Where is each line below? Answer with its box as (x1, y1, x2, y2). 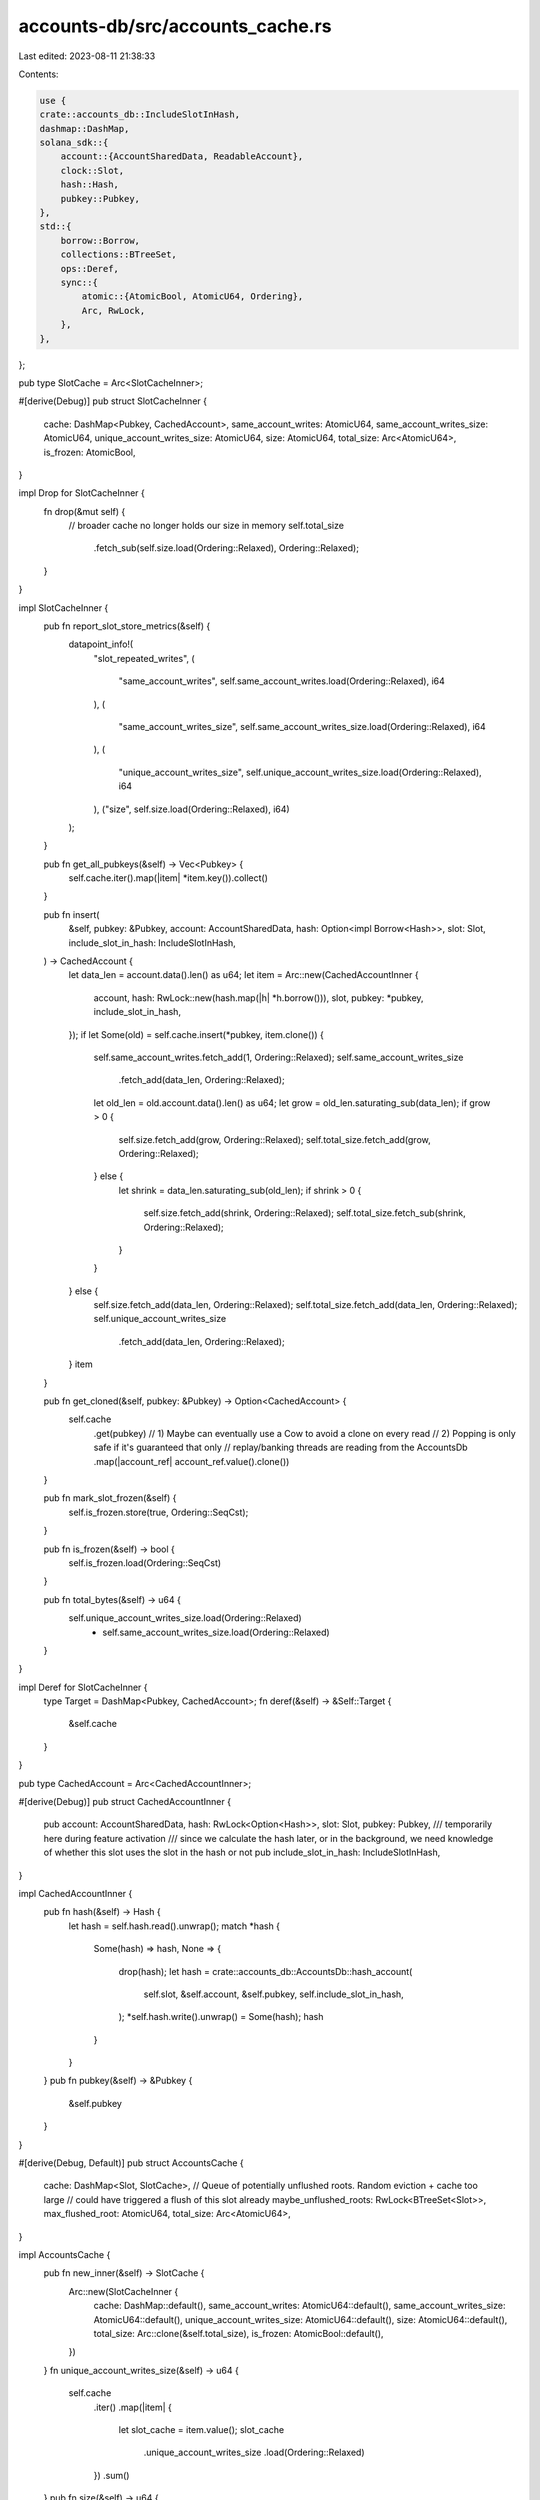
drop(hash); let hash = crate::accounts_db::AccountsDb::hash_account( (118, 1965, 413, 1977)
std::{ (39, 221, 72, 232)
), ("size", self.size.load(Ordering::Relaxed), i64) (93, 803, 290, 815)
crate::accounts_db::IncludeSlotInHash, (39, 109, 240, 120)
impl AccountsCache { (18, 2249, 111, 2260)
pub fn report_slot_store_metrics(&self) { (43, 620, 211, 632)
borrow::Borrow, (60, 235, 140, 246)
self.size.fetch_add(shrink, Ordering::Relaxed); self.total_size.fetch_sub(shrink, (143, 1207, 466, 1219)
